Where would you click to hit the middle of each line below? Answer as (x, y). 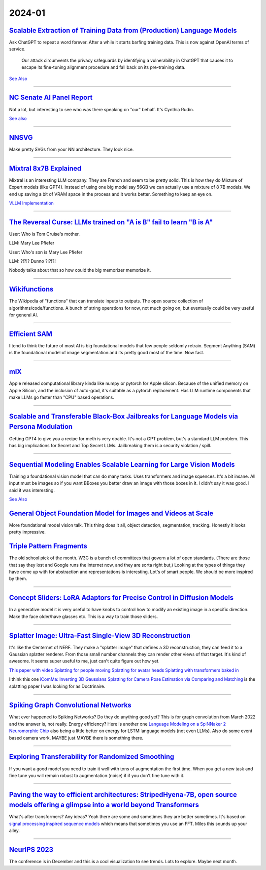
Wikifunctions (31, 289)
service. (17, 49)
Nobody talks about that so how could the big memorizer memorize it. (80, 270)
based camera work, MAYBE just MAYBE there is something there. (76, 738)
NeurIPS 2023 (31, 850)
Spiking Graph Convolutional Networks (70, 705)
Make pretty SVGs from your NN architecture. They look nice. (71, 149)
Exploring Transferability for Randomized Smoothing (92, 757)
